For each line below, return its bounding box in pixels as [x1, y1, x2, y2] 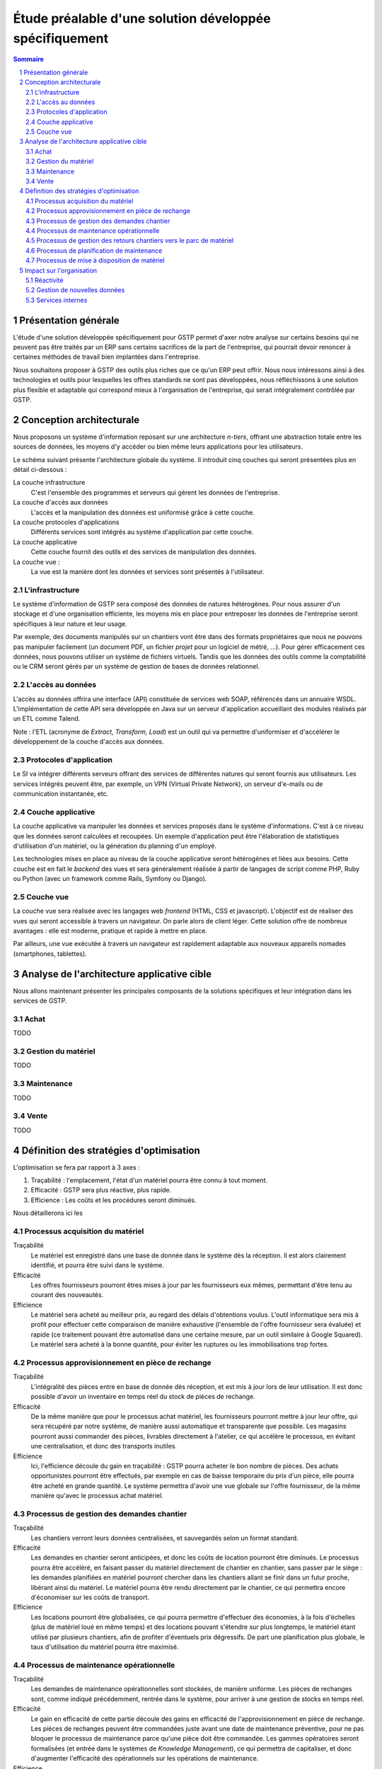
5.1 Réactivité [25, 276, 64, 284]
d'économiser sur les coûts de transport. [30, 1593, 150, 1601]
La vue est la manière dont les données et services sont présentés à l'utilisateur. [30, 567, 265, 576]
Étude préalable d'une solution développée [13, 11, 272, 26]
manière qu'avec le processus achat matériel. [30, 1492, 164, 1500]
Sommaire [13, 55, 44, 64]
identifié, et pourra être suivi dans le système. [30, 1261, 164, 1269]
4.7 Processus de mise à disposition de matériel [25, 256, 166, 265]
